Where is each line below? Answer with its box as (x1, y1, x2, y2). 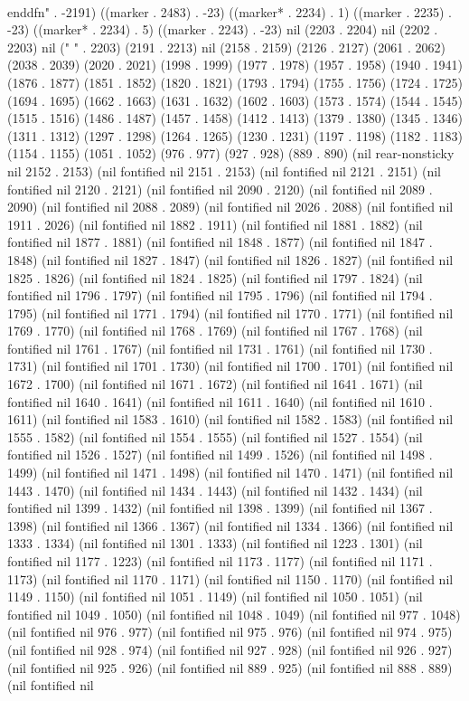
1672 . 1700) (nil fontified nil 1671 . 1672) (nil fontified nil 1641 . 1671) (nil (7, 374, 423, 393)
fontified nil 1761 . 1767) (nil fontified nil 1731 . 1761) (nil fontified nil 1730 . (7, 338, 433, 357)
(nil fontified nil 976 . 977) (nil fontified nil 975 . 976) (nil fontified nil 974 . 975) (7, 622, 453, 641)
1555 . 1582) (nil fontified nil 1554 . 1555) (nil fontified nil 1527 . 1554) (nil (7, 427, 423, 446)
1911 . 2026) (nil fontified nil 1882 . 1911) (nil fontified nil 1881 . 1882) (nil (7, 214, 423, 233)
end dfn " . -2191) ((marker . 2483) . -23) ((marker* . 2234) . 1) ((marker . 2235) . (7, 2, 452, 21)
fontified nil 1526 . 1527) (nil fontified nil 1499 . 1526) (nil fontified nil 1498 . (7, 445, 433, 464)
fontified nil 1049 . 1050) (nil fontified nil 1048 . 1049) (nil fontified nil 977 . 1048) (7, 604, 461, 623)
